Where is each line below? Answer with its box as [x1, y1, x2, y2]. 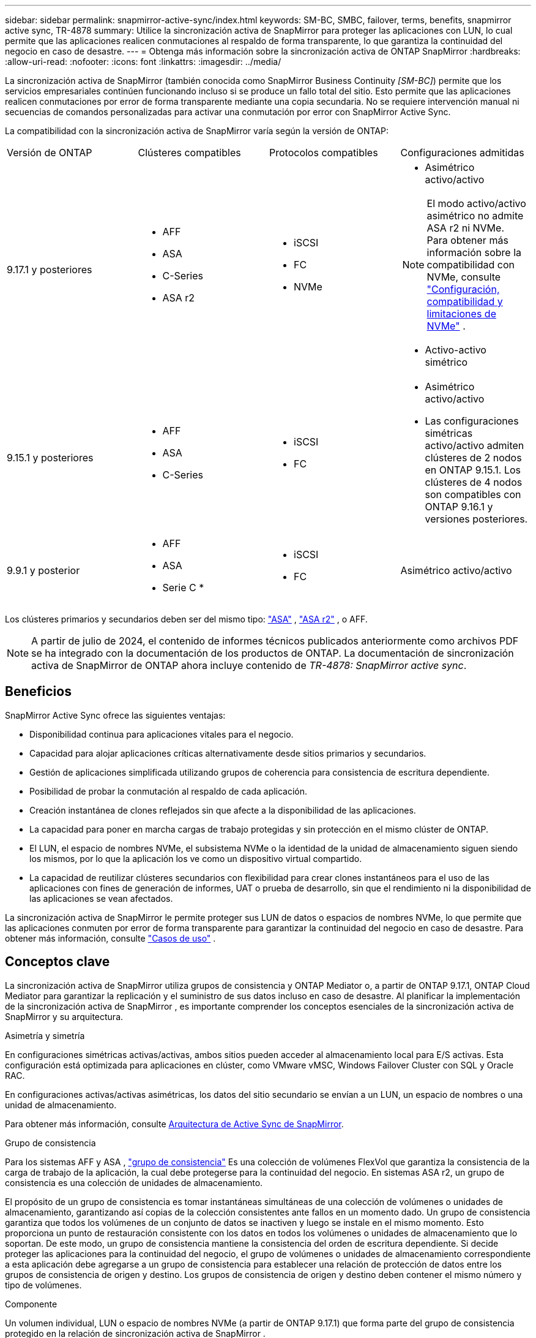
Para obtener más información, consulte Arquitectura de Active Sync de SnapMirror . [5, 1118, 344, 1129]
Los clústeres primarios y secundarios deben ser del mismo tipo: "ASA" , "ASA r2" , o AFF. [5, 614, 368, 624]
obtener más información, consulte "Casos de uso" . [5, 932, 216, 943]
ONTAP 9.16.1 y [425, 501, 493, 513]
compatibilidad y [426, 295, 503, 308]
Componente [5, 1298, 58, 1309]
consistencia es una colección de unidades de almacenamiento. [5, 1177, 263, 1188]
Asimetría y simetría [5, 1030, 85, 1041]
